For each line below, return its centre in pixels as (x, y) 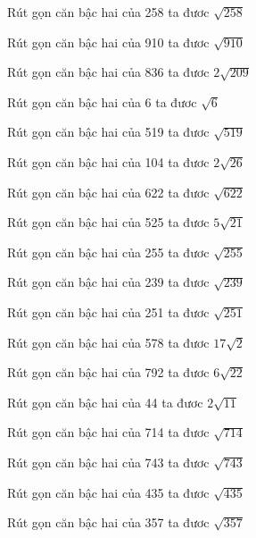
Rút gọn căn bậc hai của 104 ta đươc (108, 161)
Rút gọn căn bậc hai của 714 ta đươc (108, 432)
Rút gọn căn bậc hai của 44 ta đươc (105, 402)
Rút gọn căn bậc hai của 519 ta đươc (108, 132)
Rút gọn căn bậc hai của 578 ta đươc (108, 342)
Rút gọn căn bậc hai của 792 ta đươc (108, 372)
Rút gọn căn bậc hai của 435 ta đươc (108, 492)
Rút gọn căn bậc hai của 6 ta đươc (102, 101)
